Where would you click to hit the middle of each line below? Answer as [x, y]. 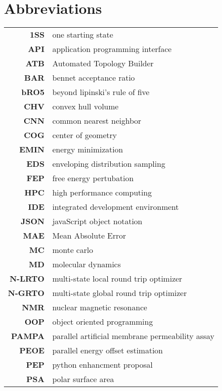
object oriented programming [103, 322]
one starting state [83, 35]
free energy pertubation [93, 178]
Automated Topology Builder [103, 63]
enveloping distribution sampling [109, 164]
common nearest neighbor [97, 121]
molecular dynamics [87, 264]
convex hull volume [85, 106]
